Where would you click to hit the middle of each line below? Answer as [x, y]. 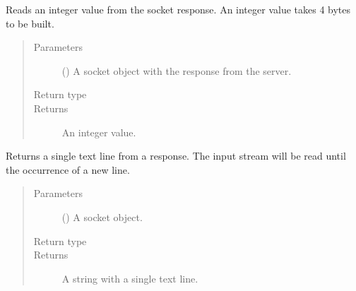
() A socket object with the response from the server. [177, 70]
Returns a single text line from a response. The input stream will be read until [176, 156]
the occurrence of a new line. [68, 169]
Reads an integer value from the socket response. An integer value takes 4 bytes [178, 9]
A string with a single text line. [130, 278]
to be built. [30, 23]
